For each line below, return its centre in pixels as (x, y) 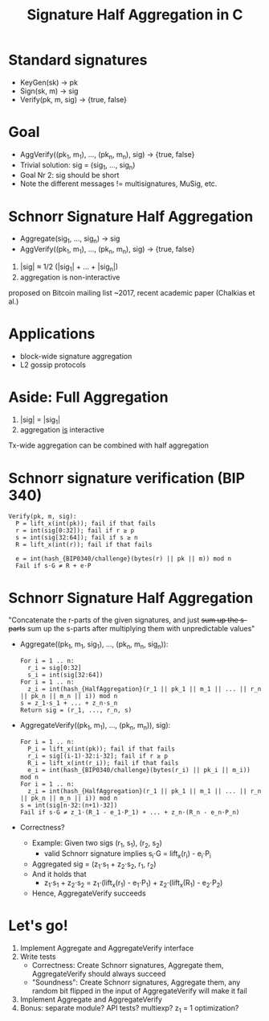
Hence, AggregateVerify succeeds (89, 893)
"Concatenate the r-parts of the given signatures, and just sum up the (123, 620)
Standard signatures (78, 60)
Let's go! (38, 926)
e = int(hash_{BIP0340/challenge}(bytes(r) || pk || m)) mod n (123, 559)
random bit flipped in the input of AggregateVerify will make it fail (139, 991)
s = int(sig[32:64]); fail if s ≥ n (77, 538)
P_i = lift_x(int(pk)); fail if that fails (101, 749)
